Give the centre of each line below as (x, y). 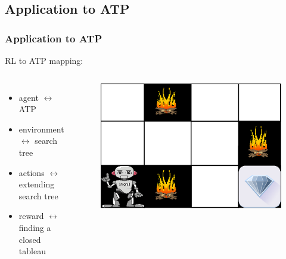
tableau (32, 251)
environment (41, 129)
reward (31, 216)
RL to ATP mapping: (44, 60)
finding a (35, 227)
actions (32, 172)
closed (30, 239)
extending (37, 184)
